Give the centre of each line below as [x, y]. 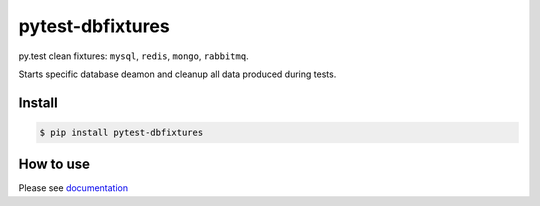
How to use [54, 164]
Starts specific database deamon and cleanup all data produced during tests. [177, 74]
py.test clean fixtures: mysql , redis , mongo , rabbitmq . [133, 56]
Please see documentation [73, 188]
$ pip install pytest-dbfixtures [121, 132]
